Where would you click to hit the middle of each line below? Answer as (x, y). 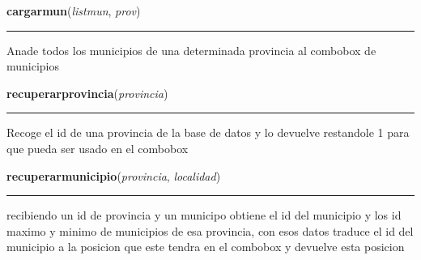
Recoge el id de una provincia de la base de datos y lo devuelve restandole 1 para (208, 132)
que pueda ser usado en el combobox (98, 148)
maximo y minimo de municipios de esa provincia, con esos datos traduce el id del (210, 230)
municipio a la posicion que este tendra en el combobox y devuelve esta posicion (206, 247)
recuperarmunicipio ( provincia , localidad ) (114, 175)
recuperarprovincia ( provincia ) (87, 93)
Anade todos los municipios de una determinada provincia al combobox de (191, 50)
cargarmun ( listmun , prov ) (74, 11)
